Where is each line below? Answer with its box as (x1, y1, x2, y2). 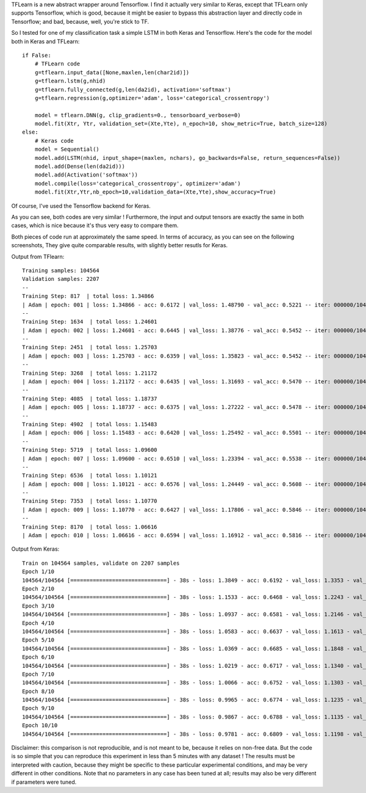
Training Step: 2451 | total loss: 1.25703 (22, 344, 158, 351)
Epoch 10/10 (22, 722, 58, 729)
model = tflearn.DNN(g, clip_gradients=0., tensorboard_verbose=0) (34, 112, 241, 118)
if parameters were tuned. (11, 778, 77, 786)
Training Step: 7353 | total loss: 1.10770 (22, 498, 158, 505)
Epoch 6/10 (22, 654, 55, 661)
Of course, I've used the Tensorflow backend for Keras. (11, 202, 151, 209)
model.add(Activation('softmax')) (34, 172, 138, 178)
